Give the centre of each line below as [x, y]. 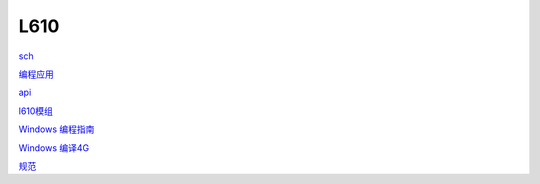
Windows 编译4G [54, 147]
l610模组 [36, 111]
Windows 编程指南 [56, 129]
